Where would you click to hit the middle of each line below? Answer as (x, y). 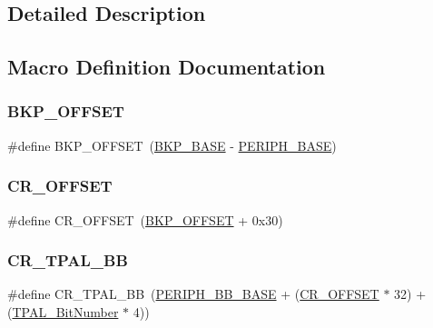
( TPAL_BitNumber (63, 312)
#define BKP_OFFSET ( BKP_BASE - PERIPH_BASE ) (172, 145)
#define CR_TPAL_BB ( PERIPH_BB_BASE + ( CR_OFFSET (193, 294)
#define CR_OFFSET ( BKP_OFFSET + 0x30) (145, 219)
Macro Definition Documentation (167, 67)
